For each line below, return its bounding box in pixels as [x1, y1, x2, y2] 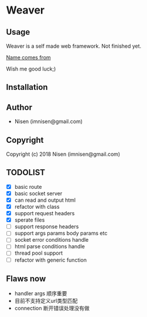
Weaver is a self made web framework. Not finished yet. [6, 42, 142, 49]
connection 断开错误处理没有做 [14, 305, 90, 312]
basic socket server [14, 189, 63, 197]
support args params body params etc [14, 230, 108, 237]
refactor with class [14, 203, 60, 211]
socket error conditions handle [14, 236, 89, 243]
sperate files [14, 216, 45, 223]
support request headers [14, 210, 75, 217]
